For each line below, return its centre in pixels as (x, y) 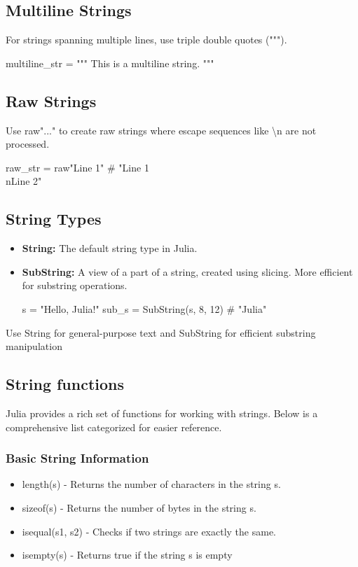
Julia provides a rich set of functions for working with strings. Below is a (162, 413)
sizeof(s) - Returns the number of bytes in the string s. (139, 507)
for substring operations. (75, 285)
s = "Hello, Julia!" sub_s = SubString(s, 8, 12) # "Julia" (144, 308)
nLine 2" (24, 181)
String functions (65, 384)
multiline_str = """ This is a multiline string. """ (110, 63)
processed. (28, 144)
